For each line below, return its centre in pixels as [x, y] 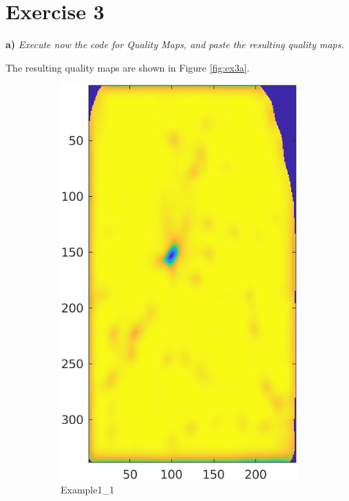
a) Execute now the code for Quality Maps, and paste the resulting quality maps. [175, 44]
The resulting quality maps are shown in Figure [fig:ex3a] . [128, 67]
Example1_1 [87, 490]
